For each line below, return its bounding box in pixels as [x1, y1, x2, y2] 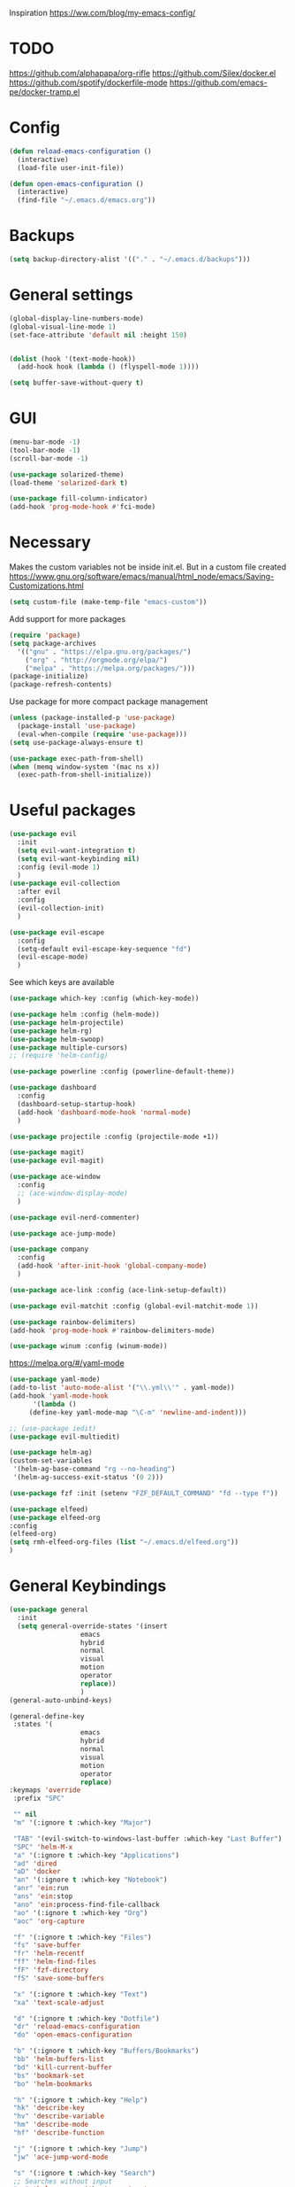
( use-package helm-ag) [9, 1448, 93, 1457]
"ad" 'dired [12, 1859, 57, 1868]
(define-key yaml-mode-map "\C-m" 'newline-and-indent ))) [28, 1408, 247, 1416]
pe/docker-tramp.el [9, 86, 80, 97]
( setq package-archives [9, 639, 97, 648]
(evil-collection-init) [17, 903, 104, 913]
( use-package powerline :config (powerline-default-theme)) [9, 1067, 236, 1076]
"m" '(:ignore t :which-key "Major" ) [12, 1819, 152, 1827]
